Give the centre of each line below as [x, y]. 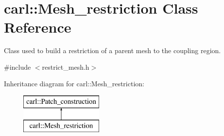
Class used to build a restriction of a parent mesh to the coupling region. [112, 50]
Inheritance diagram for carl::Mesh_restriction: [74, 83]
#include [17, 67]
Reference [38, 27]
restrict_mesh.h [66, 67]
